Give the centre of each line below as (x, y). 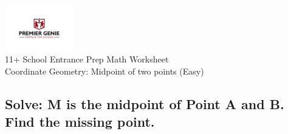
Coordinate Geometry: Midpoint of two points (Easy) (105, 71)
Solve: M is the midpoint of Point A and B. (145, 103)
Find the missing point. (80, 122)
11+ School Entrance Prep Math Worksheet (87, 59)
